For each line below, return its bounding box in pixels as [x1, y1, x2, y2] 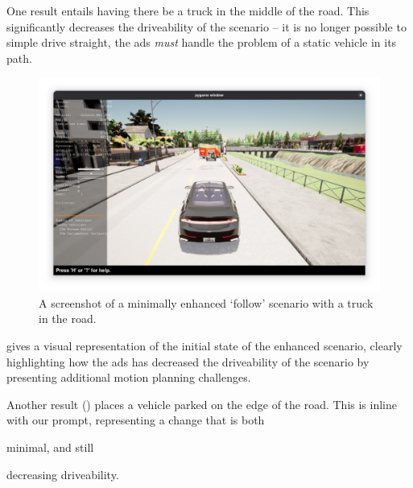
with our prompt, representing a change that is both [6, 411, 265, 428]
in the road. [39, 310, 97, 327]
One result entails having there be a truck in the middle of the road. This [6, 2, 370, 19]
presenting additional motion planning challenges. [6, 369, 251, 386]
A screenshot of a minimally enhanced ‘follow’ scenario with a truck [39, 294, 374, 311]
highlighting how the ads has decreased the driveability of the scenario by [6, 353, 370, 370]
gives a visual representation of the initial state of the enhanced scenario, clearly [6, 337, 403, 354]
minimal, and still [6, 438, 94, 455]
